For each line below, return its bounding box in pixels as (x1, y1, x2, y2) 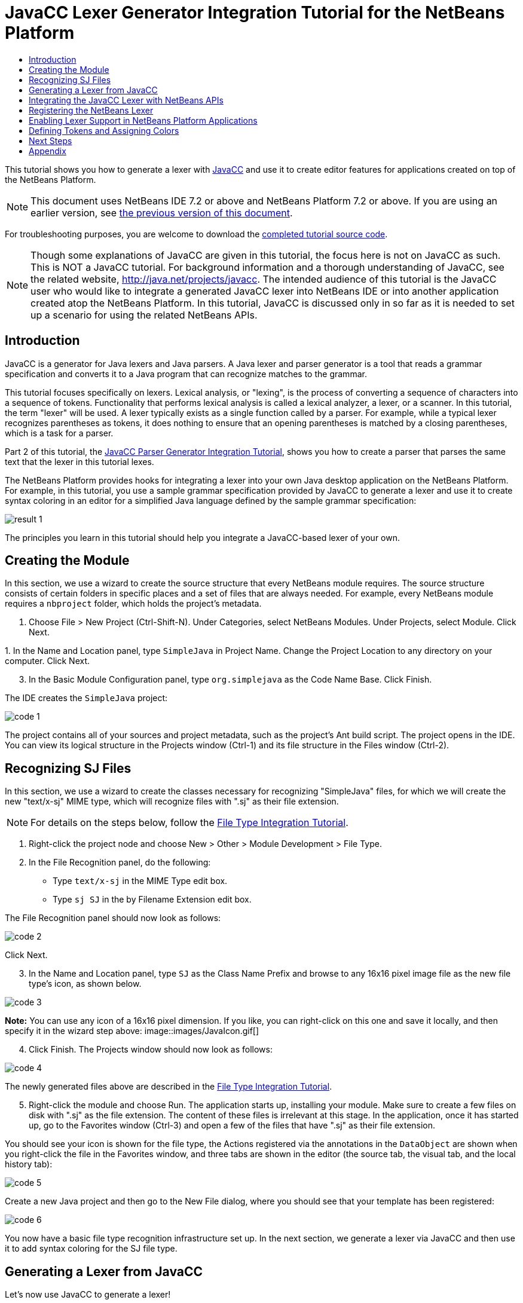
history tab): (5, 1159, 53, 1170)
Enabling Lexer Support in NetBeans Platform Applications (29, 115, 258, 126)
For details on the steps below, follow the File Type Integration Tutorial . (30, 816, 348, 829)
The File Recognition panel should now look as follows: (5, 913, 221, 923)
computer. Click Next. (5, 656, 90, 666)
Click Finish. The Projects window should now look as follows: (29, 1044, 273, 1055)
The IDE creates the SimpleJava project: (5, 693, 168, 704)
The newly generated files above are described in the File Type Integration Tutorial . (5, 1081, 332, 1092)
